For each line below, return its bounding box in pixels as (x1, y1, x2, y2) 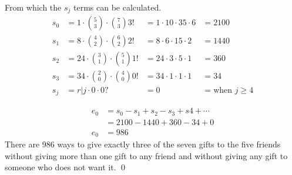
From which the (5, 1, 62, 13)
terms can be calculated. (73, 1, 162, 13)
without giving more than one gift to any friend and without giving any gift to (5, 149, 288, 161)
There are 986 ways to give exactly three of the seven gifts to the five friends (5, 138, 281, 150)
